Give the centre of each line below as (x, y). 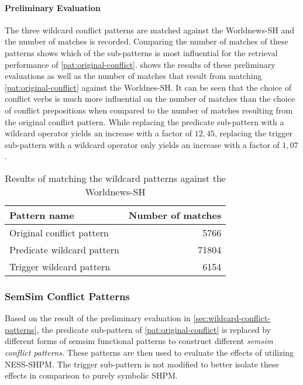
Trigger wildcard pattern (60, 266)
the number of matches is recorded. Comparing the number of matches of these (147, 41)
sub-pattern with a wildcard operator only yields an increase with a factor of (142, 144)
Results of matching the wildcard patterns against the (115, 178)
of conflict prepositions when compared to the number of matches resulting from (149, 110)
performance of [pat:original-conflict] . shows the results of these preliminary (140, 64)
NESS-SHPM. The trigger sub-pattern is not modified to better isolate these (142, 364)
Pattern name (42, 215)
